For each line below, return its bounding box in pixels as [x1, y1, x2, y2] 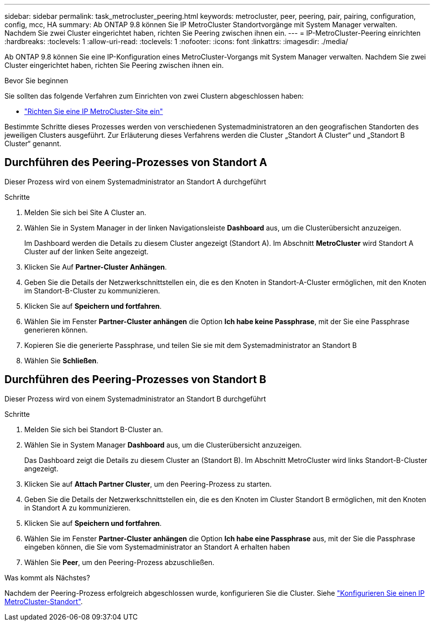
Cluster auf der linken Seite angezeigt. [24, 247, 149, 256]
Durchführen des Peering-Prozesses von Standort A [4, 156, 267, 169]
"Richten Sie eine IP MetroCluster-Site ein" [24, 107, 163, 115]
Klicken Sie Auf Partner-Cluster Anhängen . [24, 262, 167, 271]
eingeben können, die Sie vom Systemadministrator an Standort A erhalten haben [24, 542, 290, 551]
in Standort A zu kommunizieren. [24, 503, 131, 512]
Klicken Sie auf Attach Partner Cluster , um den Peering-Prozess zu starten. [24, 479, 272, 488]
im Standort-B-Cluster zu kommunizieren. [24, 286, 160, 295]
